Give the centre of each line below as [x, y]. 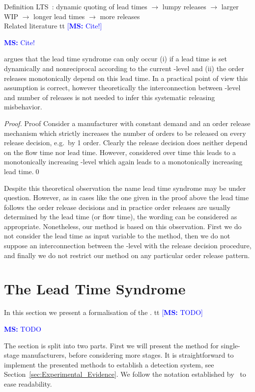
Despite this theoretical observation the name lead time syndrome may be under [125, 188]
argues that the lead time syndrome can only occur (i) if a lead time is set [115, 59]
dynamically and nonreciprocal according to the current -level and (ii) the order [124, 68]
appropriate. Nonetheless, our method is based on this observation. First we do [123, 226]
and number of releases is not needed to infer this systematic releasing [110, 97]
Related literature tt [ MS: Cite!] [53, 26]
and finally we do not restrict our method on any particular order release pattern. [127, 255]
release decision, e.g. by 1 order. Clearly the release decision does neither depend [126, 143]
